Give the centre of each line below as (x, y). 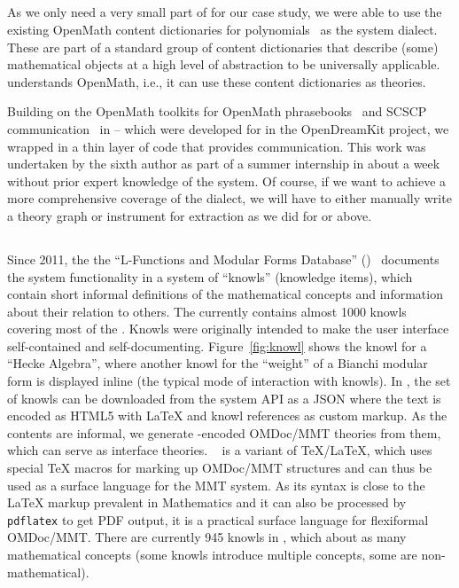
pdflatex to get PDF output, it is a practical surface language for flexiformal (218, 519)
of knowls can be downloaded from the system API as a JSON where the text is (224, 398)
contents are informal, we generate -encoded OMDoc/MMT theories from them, (224, 432)
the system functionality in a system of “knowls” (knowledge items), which (210, 276)
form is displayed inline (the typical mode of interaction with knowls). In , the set (229, 381)
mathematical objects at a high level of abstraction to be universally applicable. (224, 64)
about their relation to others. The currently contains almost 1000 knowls (207, 311)
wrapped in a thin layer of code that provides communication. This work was (217, 146)
